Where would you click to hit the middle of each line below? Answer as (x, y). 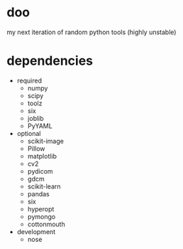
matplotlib (42, 156)
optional (29, 133)
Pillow (36, 148)
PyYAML (40, 126)
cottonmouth (46, 224)
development (36, 231)
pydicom (40, 171)
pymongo (41, 216)
